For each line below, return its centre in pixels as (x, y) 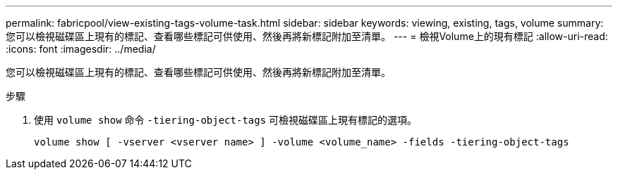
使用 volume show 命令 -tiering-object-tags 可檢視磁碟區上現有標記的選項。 (226, 120)
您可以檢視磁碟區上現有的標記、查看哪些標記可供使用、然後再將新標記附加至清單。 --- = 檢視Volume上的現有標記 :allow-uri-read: (307, 36)
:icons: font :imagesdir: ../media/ (81, 49)
